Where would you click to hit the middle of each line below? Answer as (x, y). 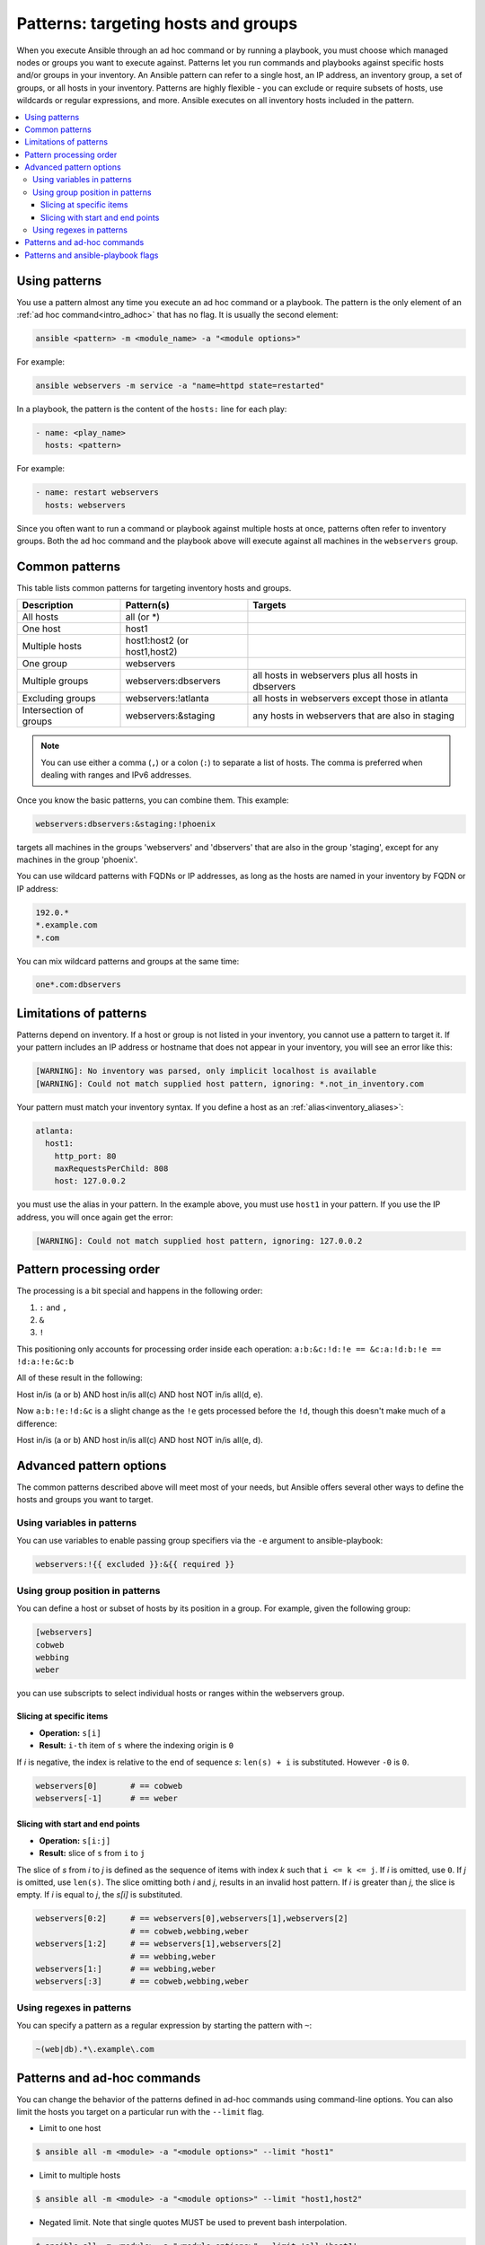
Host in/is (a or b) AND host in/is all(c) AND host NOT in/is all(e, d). (140, 1440)
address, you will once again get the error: (95, 1217)
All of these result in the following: (79, 1378)
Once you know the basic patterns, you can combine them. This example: (153, 800)
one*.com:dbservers (78, 985)
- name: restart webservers (97, 493)
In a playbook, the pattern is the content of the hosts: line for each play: (152, 409)
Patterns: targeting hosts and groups (157, 23)
